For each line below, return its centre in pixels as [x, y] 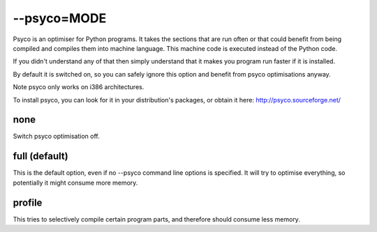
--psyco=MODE [60, 18]
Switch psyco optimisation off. [57, 137]
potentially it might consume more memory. [75, 183]
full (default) [41, 156]
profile [28, 202]
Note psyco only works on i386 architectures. [79, 87]
